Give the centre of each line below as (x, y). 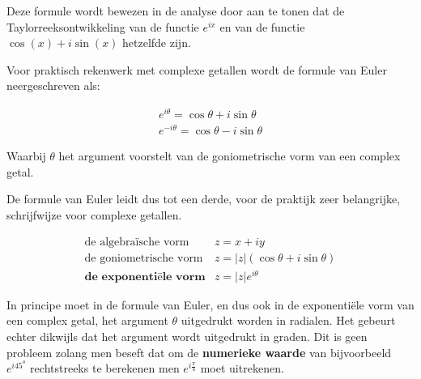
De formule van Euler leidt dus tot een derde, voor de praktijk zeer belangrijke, (204, 199)
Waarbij (26, 156)
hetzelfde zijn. (157, 43)
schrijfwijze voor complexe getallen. (94, 214)
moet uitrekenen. (242, 368)
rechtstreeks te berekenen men (105, 368)
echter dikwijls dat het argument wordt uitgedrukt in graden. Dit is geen (187, 336)
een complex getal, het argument (87, 320)
